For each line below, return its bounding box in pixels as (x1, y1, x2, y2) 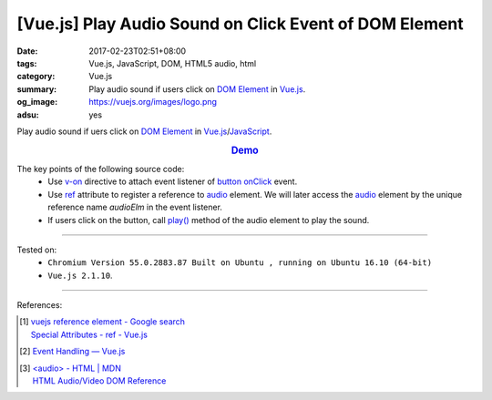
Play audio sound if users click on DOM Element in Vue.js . (88, 83, 306, 95)
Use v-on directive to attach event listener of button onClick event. (47, 176, 298, 187)
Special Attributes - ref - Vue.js (30, 329, 148, 340)
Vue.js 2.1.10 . (47, 270, 113, 281)
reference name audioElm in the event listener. (47, 201, 223, 213)
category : (16, 71, 56, 82)
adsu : (16, 109, 40, 120)
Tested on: (16, 244, 57, 255)
